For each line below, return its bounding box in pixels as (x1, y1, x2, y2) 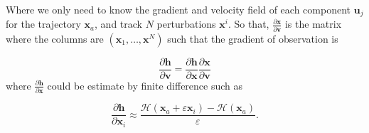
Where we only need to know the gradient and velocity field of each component (6, 2, 351, 16)
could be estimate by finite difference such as (47, 78, 243, 92)
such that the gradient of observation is (167, 31, 338, 46)
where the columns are (6, 31, 104, 46)
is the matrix (284, 16, 342, 31)
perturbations (156, 16, 216, 31)
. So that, (228, 16, 269, 31)
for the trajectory (6, 16, 81, 31)
